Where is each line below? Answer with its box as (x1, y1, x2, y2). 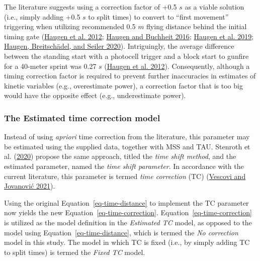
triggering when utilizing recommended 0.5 (4, 21, 136, 32)
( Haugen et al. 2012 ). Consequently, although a (104, 60, 250, 71)
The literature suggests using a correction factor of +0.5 (4, 2, 177, 12)
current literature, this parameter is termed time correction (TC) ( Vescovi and (4, 170, 246, 181)
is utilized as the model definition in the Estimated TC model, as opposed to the (4, 217, 252, 227)
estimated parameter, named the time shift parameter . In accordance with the (4, 160, 244, 171)
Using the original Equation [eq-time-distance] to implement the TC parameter (4, 197, 249, 208)
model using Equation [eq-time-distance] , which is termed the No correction (4, 227, 238, 237)
